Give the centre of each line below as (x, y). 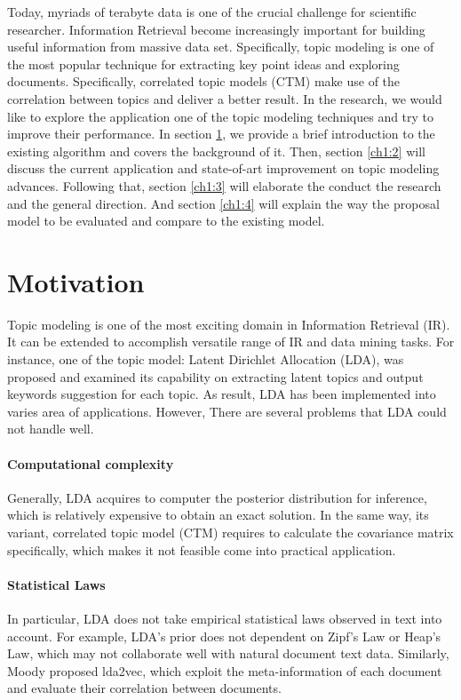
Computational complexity (91, 463)
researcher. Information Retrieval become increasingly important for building (216, 29)
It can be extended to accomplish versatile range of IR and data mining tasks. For (231, 342)
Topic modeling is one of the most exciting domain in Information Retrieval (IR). (229, 324)
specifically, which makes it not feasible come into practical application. (202, 549)
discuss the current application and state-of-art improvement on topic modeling (223, 168)
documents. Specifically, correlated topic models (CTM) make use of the (204, 81)
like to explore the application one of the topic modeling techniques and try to (221, 116)
